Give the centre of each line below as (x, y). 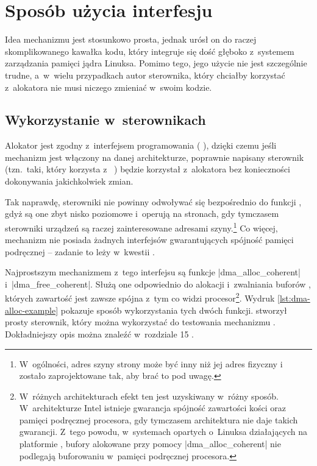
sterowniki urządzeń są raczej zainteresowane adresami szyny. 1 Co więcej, (141, 227)
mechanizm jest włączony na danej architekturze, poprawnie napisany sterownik (155, 157)
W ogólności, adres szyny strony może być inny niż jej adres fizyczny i (151, 363)
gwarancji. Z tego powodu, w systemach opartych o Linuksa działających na (163, 432)
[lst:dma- (294, 298)
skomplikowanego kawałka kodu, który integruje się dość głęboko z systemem (150, 51)
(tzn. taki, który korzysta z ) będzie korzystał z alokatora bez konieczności (148, 169)
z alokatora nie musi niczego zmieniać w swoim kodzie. (109, 87)
